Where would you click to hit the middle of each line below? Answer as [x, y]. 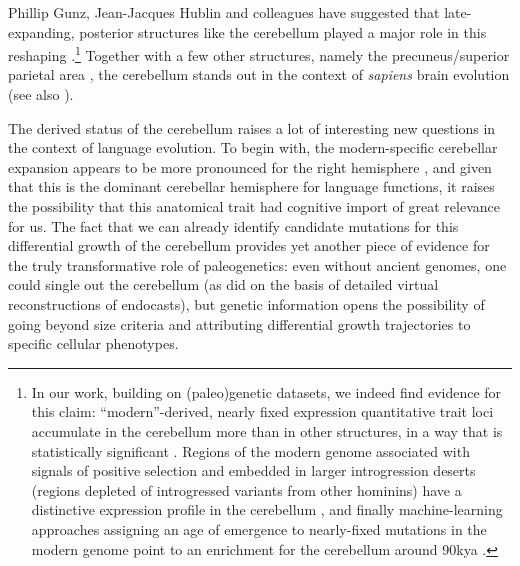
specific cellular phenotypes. [93, 343]
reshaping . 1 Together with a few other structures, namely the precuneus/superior [259, 53]
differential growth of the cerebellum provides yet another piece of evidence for [249, 245]
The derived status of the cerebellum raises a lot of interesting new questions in [252, 127]
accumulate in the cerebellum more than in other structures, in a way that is [267, 430]
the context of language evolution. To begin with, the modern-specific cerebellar [253, 147]
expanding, [41, 31]
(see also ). [41, 94]
